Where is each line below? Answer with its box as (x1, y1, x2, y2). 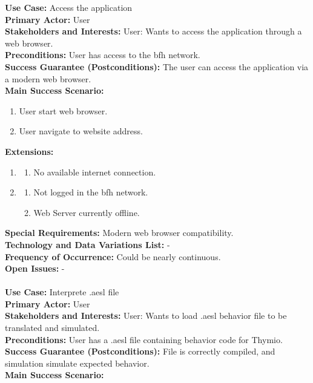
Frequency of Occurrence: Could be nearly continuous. (5, 250, 221, 263)
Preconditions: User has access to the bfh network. (5, 48, 200, 61)
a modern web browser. (5, 72, 91, 85)
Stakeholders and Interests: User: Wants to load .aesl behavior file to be (5, 309, 287, 322)
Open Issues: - (5, 262, 65, 275)
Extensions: (5, 145, 54, 157)
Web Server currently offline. (33, 206, 140, 218)
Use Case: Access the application (5, 1, 133, 13)
